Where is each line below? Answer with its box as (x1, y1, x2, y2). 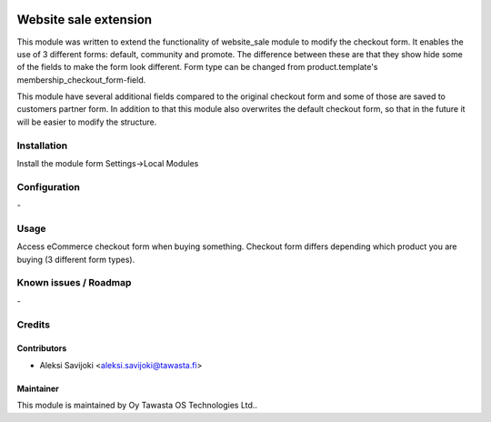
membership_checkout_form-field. (16, 74, 146, 85)
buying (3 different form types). (16, 254, 135, 265)
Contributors (16, 343, 67, 354)
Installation (16, 139, 68, 152)
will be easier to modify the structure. (16, 116, 157, 127)
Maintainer (16, 383, 59, 394)
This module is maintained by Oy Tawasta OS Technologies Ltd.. (16, 400, 258, 411)
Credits (16, 318, 50, 331)
